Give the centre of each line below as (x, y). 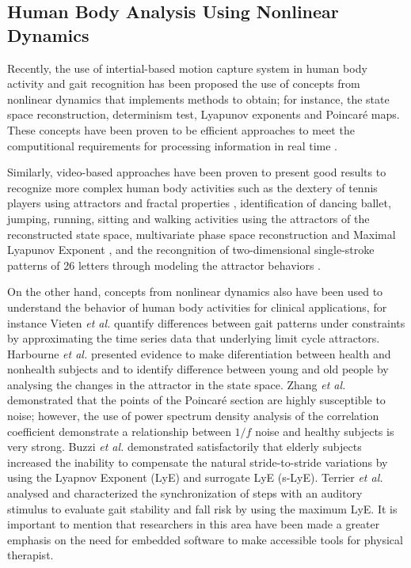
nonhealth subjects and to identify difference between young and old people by (198, 369)
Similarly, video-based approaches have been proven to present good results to (197, 172)
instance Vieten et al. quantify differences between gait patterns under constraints (206, 322)
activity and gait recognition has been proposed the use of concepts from (184, 83)
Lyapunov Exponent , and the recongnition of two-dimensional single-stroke (191, 250)
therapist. (30, 555)
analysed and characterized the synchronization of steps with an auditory (185, 493)
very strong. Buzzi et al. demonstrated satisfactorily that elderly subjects (185, 447)
